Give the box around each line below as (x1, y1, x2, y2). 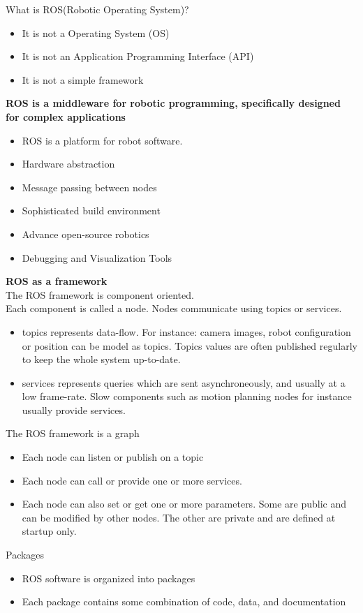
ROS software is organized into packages (22, 570, 195, 585)
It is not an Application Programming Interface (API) (22, 49, 254, 64)
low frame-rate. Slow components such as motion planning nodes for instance (22, 389, 352, 404)
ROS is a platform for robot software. (22, 133, 183, 147)
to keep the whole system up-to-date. (22, 352, 181, 367)
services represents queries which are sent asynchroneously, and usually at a (22, 375, 346, 390)
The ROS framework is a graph (6, 426, 140, 441)
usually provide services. (22, 402, 126, 417)
